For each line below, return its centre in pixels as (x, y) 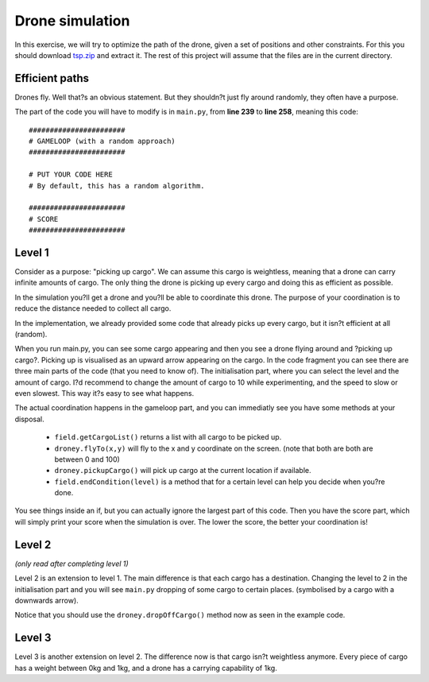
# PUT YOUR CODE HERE (71, 174)
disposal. (29, 419)
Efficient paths (52, 78)
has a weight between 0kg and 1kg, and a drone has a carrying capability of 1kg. (146, 668)
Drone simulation (72, 21)
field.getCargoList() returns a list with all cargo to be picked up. (168, 437)
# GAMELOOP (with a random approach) (102, 141)
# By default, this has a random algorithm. (117, 186)
